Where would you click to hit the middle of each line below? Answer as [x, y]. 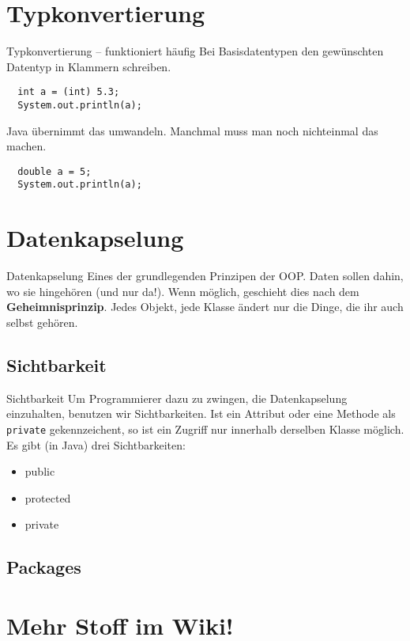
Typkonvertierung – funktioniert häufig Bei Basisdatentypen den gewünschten [195, 51]
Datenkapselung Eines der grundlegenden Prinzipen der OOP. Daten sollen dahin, [205, 276]
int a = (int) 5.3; [69, 92]
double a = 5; [55, 171]
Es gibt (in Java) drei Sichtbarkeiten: [96, 444]
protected [48, 497]
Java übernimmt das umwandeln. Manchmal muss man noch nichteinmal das [192, 130]
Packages [44, 567]
